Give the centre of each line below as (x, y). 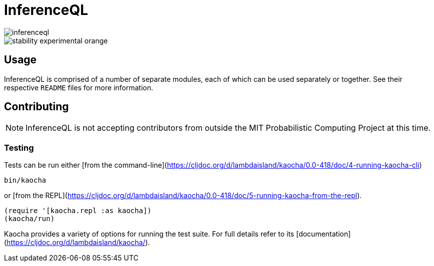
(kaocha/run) (29, 219)
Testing (19, 147)
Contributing (36, 107)
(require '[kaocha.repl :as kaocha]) (78, 211)
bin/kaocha (25, 180)
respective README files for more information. (79, 87)
